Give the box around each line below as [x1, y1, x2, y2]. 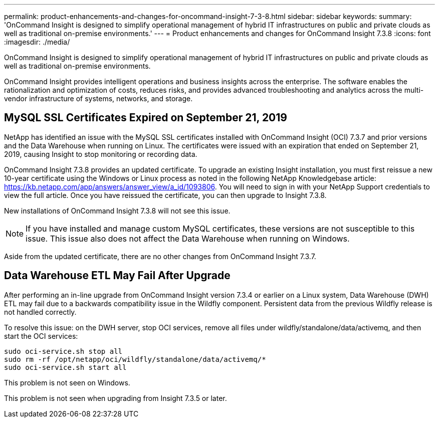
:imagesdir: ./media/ [4, 38, 70, 46]
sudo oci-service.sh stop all [4, 347, 123, 355]
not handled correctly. [4, 307, 77, 316]
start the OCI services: [4, 331, 78, 340]
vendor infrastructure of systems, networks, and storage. [4, 94, 193, 103]
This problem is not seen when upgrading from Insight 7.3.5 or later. [4, 393, 227, 402]
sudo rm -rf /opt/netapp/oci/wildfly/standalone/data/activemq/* [4, 355, 266, 363]
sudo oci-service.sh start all [4, 363, 127, 371]
